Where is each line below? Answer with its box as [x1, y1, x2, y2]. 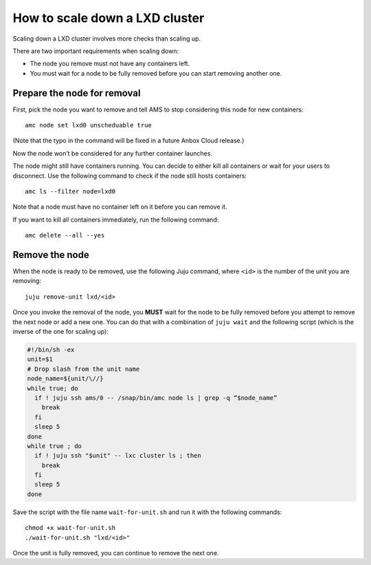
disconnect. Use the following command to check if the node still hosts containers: [12, 171, 247, 180]
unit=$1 [27, 355, 53, 363]
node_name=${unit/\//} [27, 375, 104, 383]
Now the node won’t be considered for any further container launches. [12, 149, 213, 158]
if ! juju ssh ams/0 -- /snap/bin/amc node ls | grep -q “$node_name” [34, 394, 278, 402]
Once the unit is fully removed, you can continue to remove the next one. [12, 549, 219, 557]
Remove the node [12, 248, 89, 261]
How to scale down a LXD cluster [12, 10, 205, 25]
